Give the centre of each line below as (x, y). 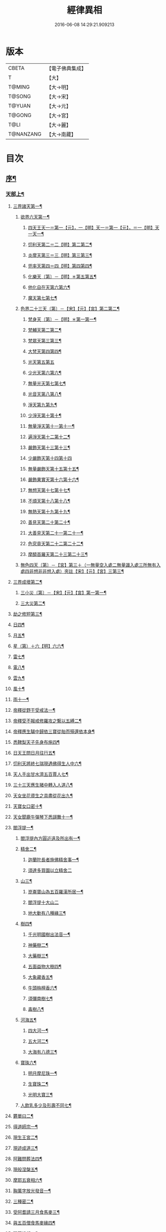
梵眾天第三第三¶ (44, 340)
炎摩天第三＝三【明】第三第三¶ (60, 255)
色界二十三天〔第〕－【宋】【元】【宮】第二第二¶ (70, 308)
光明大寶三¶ (40, 1094)
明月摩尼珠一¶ (42, 1073)
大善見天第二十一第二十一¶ (55, 533)
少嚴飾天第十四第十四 (50, 458)
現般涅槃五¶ (25, 1169)
